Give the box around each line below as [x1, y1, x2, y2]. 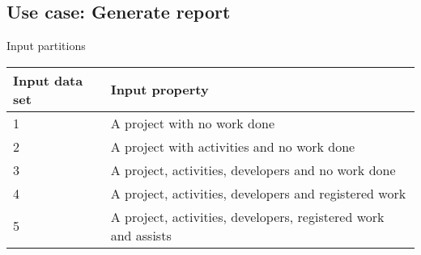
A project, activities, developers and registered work [110, 183, 406, 203]
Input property [110, 80, 209, 99]
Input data [13, 70, 83, 90]
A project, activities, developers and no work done [110, 160, 396, 179]
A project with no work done [110, 113, 274, 132]
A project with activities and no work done [110, 136, 355, 156]
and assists [110, 225, 172, 245]
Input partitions [6, 37, 86, 54]
